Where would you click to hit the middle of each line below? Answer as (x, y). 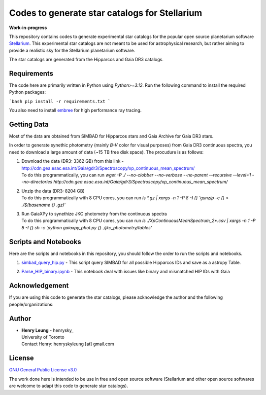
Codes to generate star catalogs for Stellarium (106, 13)
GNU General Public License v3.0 (43, 370)
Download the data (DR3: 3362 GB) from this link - (73, 161)
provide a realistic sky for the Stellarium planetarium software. (72, 50)
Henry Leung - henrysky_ (48, 330)
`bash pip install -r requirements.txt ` (60, 101)
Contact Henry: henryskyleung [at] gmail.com (68, 344)
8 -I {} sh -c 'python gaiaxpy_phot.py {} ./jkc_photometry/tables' (87, 227)
